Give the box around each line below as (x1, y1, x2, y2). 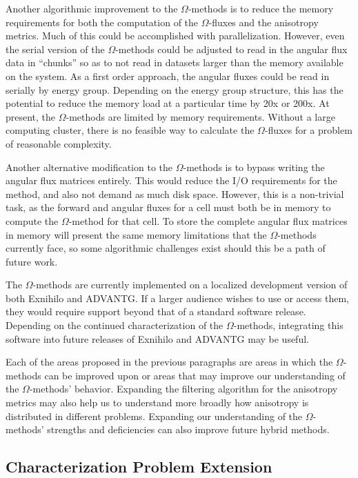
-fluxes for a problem (264, 123, 352, 137)
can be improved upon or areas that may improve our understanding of (44, 368, 346, 382)
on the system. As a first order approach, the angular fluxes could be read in (6, 68, 330, 83)
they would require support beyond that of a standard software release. (6, 304, 306, 319)
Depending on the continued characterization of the (6, 318, 223, 332)
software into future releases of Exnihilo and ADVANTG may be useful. (6, 331, 309, 346)
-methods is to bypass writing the (183, 159, 325, 174)
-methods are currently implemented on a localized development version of (32, 277, 348, 292)
